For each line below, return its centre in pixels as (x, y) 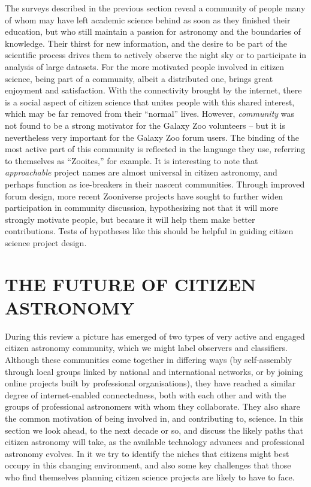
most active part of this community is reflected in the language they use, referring (155, 149)
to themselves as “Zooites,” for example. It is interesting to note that (132, 160)
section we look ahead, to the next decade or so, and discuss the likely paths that (154, 430)
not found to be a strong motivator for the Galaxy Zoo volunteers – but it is (145, 125)
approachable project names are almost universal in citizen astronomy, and (141, 172)
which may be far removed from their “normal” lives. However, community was (150, 114)
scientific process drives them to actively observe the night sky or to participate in (156, 55)
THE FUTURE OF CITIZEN (131, 284)
